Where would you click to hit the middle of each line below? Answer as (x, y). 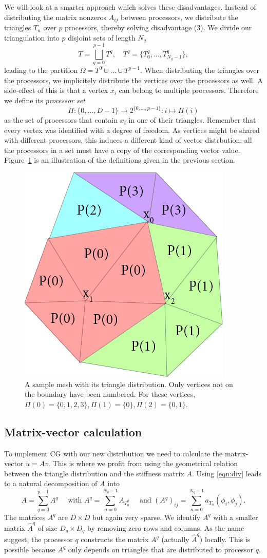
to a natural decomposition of (51, 483)
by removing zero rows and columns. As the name (166, 527)
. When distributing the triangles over (199, 70)
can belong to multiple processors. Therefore (189, 90)
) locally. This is (225, 539)
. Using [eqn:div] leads (227, 473)
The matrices (25, 517)
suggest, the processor (39, 539)
